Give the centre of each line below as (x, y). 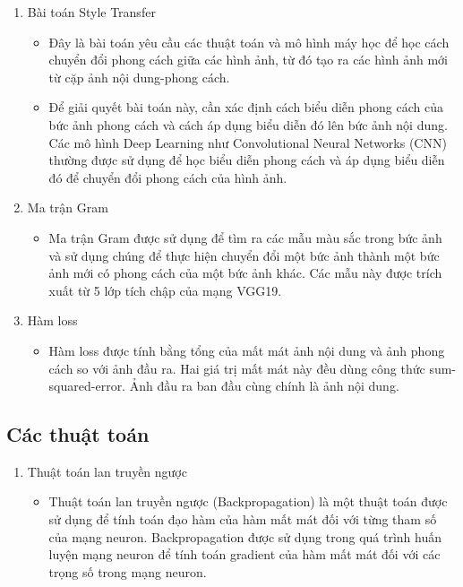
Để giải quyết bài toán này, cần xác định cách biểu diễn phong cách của (246, 107)
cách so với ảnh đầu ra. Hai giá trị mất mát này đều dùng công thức (237, 368)
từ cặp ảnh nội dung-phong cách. (139, 77)
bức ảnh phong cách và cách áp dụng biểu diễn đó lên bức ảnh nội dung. (248, 124)
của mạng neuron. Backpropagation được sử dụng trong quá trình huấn (245, 536)
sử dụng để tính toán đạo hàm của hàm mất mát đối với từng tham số (243, 519)
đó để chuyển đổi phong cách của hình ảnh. (168, 177)
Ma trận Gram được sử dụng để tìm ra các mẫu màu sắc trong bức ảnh (245, 237)
